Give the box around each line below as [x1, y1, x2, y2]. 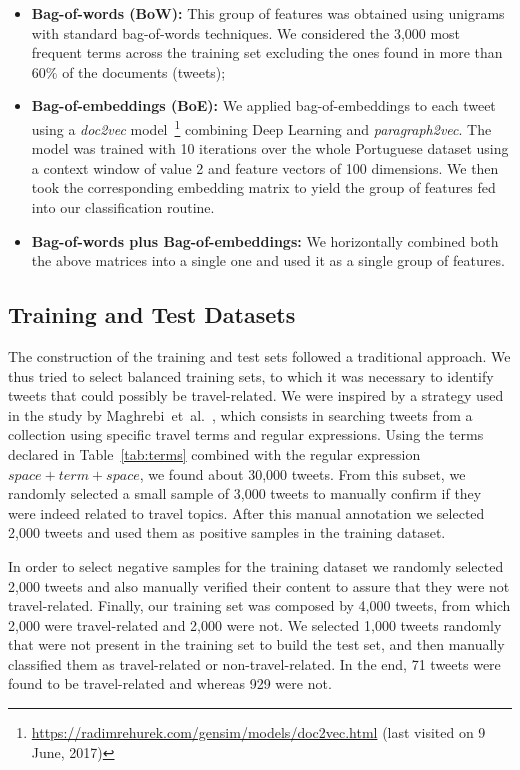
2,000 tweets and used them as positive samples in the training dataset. [8, 522, 446, 543]
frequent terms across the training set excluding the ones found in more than [31, 42, 503, 63]
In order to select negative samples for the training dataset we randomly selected [8, 555, 504, 576]
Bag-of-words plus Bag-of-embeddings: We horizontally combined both [31, 230, 499, 251]
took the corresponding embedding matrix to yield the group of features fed [31, 177, 496, 198]
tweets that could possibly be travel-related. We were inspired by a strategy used [8, 385, 504, 406]
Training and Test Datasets [8, 299, 296, 330]
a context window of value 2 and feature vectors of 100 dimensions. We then [31, 157, 499, 178]
